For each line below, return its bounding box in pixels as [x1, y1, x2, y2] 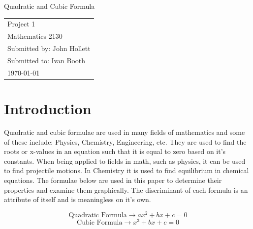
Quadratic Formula [68, 211, 127, 219]
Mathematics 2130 [7, 31, 63, 41]
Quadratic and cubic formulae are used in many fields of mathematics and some [4, 127, 245, 137]
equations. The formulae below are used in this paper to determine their [4, 175, 222, 185]
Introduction [4, 99, 92, 118]
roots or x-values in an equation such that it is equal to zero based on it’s [4, 146, 226, 156]
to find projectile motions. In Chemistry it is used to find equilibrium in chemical [4, 165, 249, 176]
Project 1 [7, 19, 35, 29]
